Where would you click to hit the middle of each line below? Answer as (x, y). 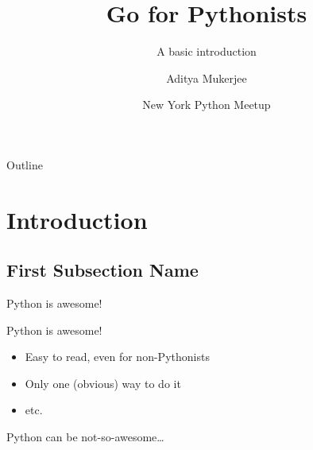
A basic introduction (207, 51)
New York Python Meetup (207, 105)
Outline (25, 164)
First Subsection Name (102, 270)
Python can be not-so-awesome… (85, 437)
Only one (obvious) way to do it (103, 383)
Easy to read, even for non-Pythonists (117, 357)
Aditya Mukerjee (207, 78)
